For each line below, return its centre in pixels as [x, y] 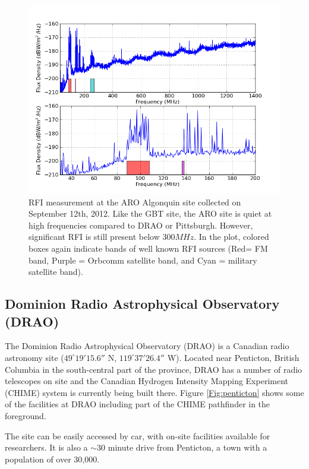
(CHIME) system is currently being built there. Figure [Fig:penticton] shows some [154, 392]
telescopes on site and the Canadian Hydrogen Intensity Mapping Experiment [146, 381]
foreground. [26, 415]
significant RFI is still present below [94, 237]
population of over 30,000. [52, 459]
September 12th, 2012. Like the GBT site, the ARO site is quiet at [150, 213]
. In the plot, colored [231, 237]
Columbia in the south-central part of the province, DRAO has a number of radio [154, 369]
